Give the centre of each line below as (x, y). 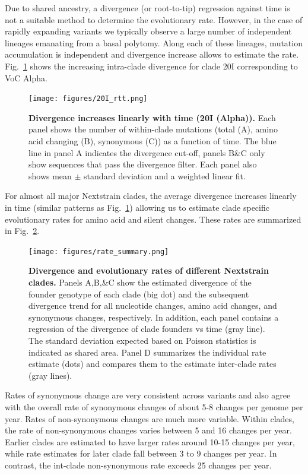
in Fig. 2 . (22, 231)
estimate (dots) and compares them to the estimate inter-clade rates (153, 364)
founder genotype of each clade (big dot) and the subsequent (139, 294)
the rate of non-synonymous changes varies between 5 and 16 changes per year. (148, 430)
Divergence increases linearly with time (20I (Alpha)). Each (152, 117)
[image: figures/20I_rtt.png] (88, 99)
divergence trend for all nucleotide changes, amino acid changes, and (153, 305)
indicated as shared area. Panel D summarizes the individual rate (147, 352)
